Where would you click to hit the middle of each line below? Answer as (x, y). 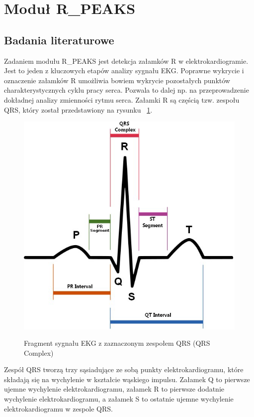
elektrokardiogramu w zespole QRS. (58, 408)
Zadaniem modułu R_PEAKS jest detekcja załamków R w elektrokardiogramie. (126, 61)
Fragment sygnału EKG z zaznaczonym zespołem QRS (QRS (117, 343)
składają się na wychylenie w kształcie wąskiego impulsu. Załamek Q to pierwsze (127, 379)
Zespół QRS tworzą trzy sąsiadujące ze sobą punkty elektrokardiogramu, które (124, 369)
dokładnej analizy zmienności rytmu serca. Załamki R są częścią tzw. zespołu (122, 99)
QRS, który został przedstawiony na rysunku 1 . (78, 109)
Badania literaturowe (59, 40)
